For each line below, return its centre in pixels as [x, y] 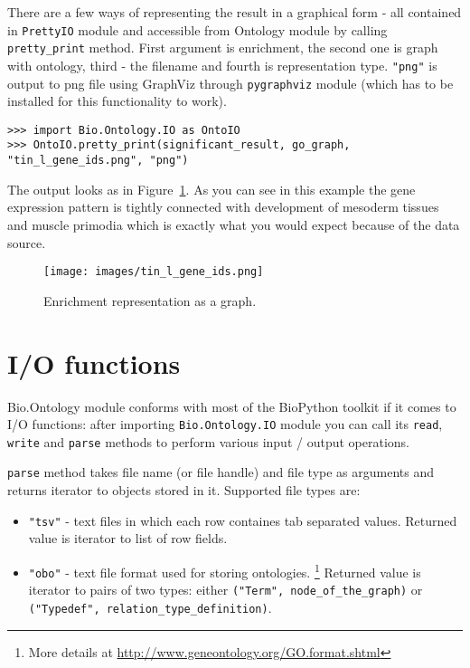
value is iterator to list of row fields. [128, 538]
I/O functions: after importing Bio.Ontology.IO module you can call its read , [225, 424]
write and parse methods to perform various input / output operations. [208, 441]
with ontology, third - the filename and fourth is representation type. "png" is [222, 65]
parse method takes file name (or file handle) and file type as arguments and [221, 472]
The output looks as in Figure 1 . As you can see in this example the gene [211, 189]
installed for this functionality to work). [117, 101]
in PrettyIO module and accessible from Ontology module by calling [197, 29]
